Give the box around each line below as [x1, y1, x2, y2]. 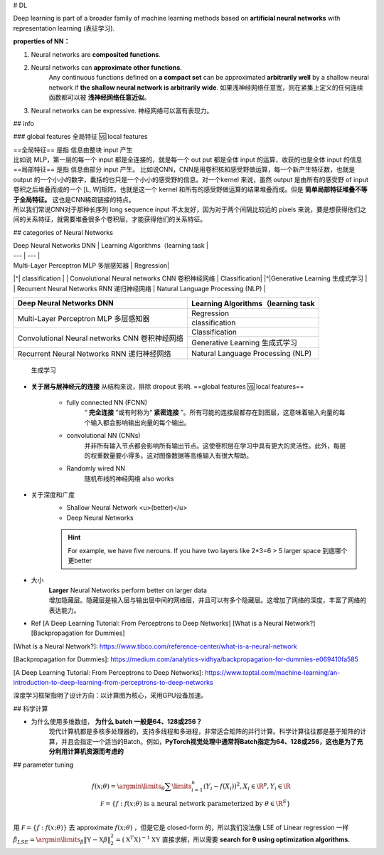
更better [68, 556, 92, 565]
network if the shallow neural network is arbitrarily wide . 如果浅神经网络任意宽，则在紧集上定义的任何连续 [48, 83, 363, 92]
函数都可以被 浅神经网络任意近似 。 [48, 93, 151, 102]
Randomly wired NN [66, 464, 126, 473]
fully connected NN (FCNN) [66, 398, 148, 406]
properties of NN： [13, 37, 70, 46]
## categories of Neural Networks [13, 228, 114, 236]
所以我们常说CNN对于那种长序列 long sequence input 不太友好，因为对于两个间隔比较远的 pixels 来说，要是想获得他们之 [13, 205, 366, 214]
